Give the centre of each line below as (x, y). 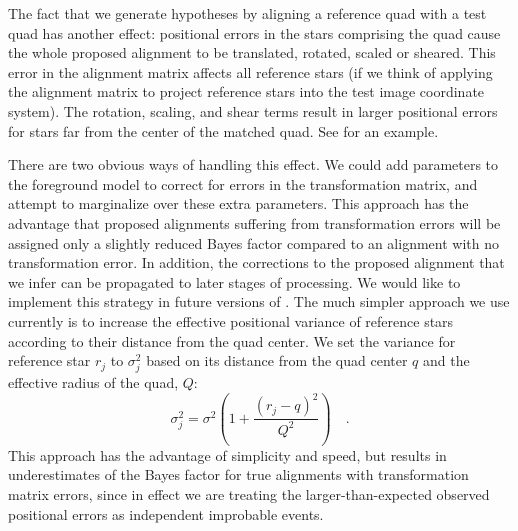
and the (446, 360)
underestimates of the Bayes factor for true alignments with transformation (238, 474)
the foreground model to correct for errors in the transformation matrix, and (243, 183)
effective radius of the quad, (93, 382)
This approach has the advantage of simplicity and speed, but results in (227, 454)
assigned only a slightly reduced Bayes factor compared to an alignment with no (253, 242)
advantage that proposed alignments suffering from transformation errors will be (254, 222)
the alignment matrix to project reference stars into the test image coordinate (246, 91)
